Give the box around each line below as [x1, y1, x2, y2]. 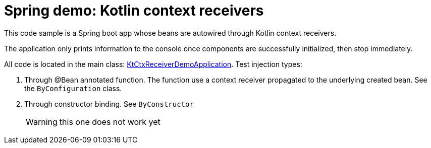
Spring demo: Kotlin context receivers [4, 2, 264, 19]
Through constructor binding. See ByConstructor [24, 99, 194, 108]
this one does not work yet [59, 116, 160, 127]
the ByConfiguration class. [24, 84, 122, 93]
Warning [26, 116, 58, 127]
